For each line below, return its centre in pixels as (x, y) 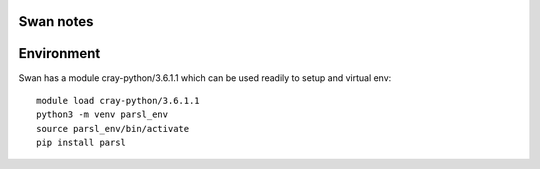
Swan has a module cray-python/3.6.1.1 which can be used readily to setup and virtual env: (205, 77)
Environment (59, 53)
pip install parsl (81, 143)
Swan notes (56, 21)
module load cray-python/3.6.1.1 (118, 100)
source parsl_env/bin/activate (113, 128)
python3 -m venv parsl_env (102, 114)
